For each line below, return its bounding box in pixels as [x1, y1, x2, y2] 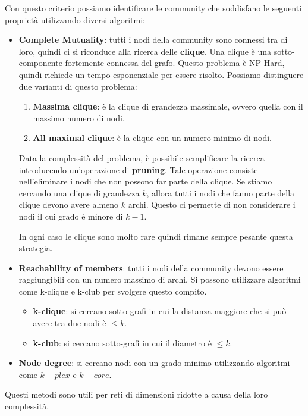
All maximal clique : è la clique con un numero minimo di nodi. [33, 132, 272, 144]
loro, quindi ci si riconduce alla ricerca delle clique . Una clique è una [18, 45, 272, 57]
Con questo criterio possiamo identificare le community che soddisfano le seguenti [5, 2, 302, 14]
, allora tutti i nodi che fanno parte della [146, 186, 295, 199]
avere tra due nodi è [33, 317, 106, 329]
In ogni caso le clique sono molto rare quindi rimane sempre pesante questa [18, 230, 293, 242]
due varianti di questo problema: [18, 80, 137, 92]
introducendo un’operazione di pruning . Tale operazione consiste [18, 163, 258, 176]
